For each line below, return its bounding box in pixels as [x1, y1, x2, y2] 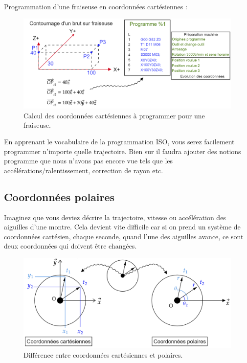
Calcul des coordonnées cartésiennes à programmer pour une [23, 110, 205, 120]
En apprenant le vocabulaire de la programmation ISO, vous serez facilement [4, 136, 235, 147]
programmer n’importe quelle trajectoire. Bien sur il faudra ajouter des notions [4, 146, 241, 156]
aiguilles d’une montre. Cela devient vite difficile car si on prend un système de [4, 222, 241, 232]
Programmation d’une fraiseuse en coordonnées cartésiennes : [4, 1, 187, 11]
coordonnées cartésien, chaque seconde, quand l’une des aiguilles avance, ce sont [4, 231, 244, 241]
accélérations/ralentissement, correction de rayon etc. [4, 165, 163, 175]
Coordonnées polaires [4, 189, 115, 204]
